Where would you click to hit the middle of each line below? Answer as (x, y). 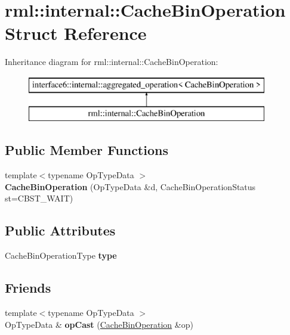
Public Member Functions (87, 150)
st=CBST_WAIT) (39, 198)
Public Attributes (60, 230)
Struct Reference (76, 33)
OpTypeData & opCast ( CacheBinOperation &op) (99, 324)
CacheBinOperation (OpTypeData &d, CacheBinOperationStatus (130, 186)
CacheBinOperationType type (61, 255)
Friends (28, 288)
